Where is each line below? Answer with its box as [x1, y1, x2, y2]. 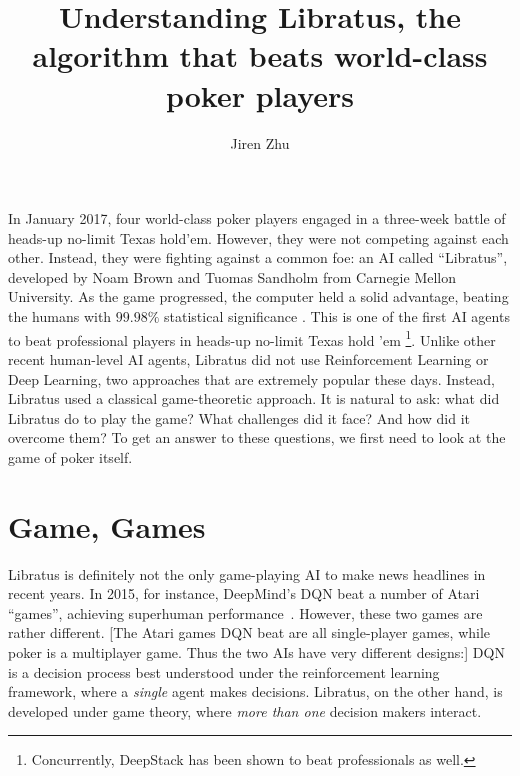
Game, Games [8, 505, 206, 546]
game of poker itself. [8, 446, 133, 467]
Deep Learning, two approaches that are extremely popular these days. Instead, [8, 368, 495, 389]
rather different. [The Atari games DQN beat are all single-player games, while [8, 622, 491, 643]
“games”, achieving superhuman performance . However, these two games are [8, 602, 483, 623]
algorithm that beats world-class [32, 35, 488, 76]
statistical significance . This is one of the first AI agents [164, 306, 510, 327]
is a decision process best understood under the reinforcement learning [8, 661, 440, 682]
